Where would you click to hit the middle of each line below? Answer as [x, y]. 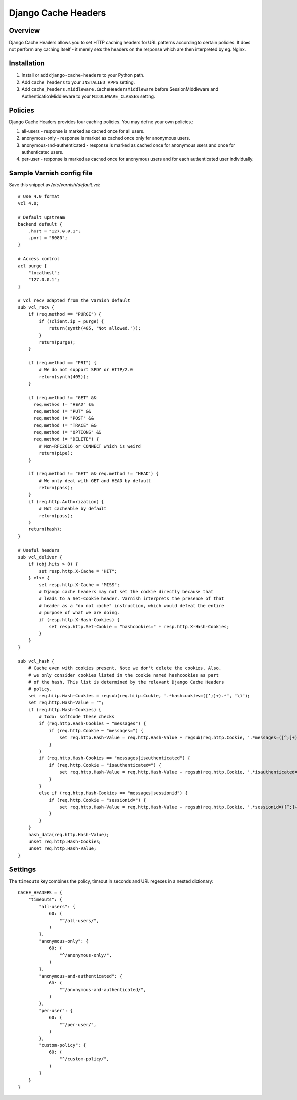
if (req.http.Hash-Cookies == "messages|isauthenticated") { [115, 758]
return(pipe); [56, 453]
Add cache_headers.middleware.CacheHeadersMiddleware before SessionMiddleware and [120, 89]
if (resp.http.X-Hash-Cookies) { [79, 619]
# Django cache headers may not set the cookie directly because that [126, 592]
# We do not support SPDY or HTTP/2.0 [86, 370]
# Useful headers [39, 550]
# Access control [39, 259]
